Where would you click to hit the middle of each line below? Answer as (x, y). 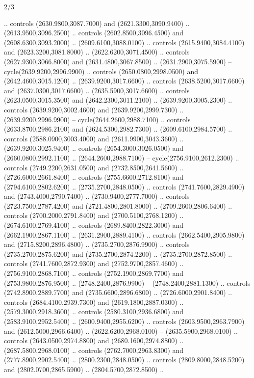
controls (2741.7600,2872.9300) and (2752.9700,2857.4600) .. (94, 263)
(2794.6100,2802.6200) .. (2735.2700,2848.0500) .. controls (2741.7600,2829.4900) (124, 186)
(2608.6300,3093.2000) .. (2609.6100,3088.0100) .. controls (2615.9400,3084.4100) (124, 42)
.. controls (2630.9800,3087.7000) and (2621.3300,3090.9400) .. (97, 23)
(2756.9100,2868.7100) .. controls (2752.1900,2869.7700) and (94, 273)
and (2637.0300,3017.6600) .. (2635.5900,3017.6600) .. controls (97, 90)
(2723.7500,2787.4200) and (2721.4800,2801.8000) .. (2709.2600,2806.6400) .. (118, 205)
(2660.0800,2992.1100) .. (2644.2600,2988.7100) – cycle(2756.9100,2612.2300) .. (122, 157)
